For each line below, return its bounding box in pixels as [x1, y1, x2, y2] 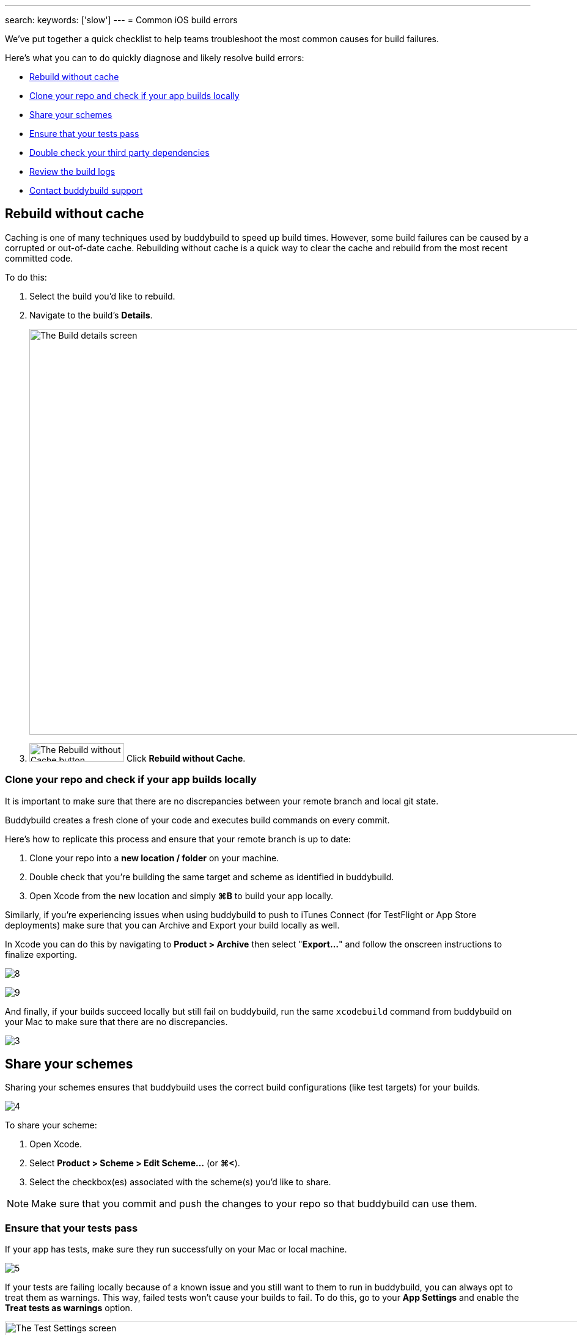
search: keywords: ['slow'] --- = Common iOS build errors [5, 15, 238, 25]
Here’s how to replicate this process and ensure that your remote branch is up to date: [5, 833, 351, 844]
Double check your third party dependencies [29, 147, 210, 158]
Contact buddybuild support [29, 185, 143, 196]
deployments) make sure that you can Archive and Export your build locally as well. [5, 919, 340, 930]
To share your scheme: [5, 1120, 97, 1131]
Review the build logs [29, 166, 116, 177]
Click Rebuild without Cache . [126, 752, 246, 763]
